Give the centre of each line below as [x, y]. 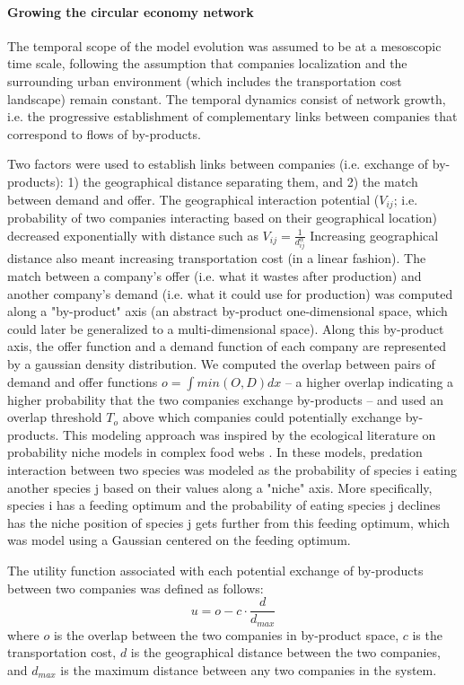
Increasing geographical [374, 235]
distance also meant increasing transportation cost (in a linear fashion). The [217, 258]
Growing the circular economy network [131, 11]
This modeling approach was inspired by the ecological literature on [249, 434]
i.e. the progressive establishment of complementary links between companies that [232, 116]
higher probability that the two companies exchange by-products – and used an [226, 399]
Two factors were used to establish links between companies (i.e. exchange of [218, 164]
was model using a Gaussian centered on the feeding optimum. [179, 540]
